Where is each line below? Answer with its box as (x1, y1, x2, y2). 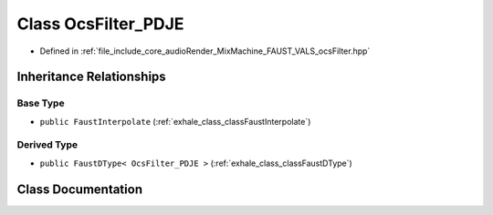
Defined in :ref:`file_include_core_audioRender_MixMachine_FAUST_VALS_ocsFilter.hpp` (39, 46, 371, 56)
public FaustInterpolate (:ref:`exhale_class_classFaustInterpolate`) (39, 116, 311, 127)
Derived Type (16, 138, 78, 151)
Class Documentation (16, 181, 143, 197)
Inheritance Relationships (16, 69, 166, 85)
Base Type (16, 97, 65, 109)
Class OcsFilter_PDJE (16, 14, 184, 34)
